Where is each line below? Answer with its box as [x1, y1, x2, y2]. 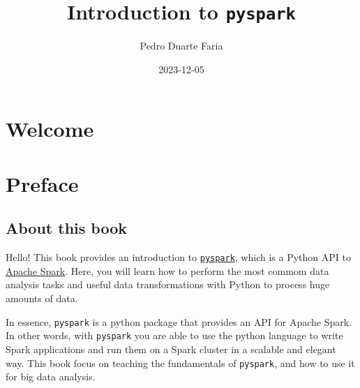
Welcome [6, 114, 94, 143]
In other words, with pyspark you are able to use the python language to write [6, 328, 343, 343]
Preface [6, 169, 79, 197]
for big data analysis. [6, 369, 96, 384]
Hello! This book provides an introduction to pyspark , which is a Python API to [6, 250, 351, 264]
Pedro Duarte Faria [140, 38, 223, 53]
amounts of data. [6, 291, 78, 306]
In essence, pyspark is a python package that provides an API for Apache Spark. [6, 314, 352, 329]
